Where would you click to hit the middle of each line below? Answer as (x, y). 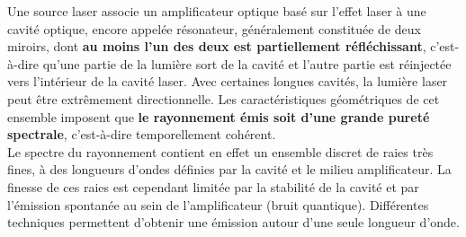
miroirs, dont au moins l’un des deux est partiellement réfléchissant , (217, 46)
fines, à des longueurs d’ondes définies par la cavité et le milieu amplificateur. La (229, 169)
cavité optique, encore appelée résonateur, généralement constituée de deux (214, 28)
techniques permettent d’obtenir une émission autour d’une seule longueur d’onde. (233, 222)
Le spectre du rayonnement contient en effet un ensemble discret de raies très (220, 151)
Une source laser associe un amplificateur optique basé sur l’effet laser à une (217, 11)
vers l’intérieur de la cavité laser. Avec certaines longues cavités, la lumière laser (228, 81)
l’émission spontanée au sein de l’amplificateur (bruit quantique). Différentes (218, 204)
